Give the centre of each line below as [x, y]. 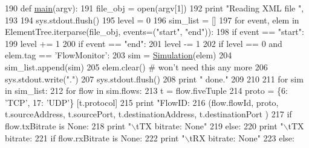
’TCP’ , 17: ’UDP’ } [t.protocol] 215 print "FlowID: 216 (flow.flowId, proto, [142, 102]
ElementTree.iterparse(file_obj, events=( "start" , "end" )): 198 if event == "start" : [154, 32]
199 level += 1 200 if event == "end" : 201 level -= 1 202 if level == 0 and [144, 43]
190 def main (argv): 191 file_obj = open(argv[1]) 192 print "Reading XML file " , [154, 8]
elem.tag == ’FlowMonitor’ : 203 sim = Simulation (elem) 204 [119, 55]
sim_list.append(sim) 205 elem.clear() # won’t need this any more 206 [136, 66]
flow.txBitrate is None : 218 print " [68, 125]
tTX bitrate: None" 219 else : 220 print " [210, 125]
